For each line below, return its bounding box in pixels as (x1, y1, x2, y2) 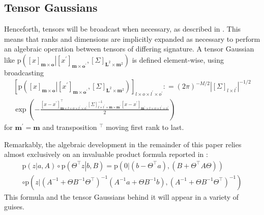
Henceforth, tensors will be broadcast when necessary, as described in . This (4, 23, 241, 34)
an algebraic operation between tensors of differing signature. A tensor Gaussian (4, 43, 254, 54)
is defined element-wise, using (132, 54, 224, 65)
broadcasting (4, 67, 44, 77)
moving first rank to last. (106, 121, 184, 132)
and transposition (42, 121, 97, 132)
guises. (4, 201, 24, 212)
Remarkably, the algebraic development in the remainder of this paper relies (4, 139, 242, 149)
